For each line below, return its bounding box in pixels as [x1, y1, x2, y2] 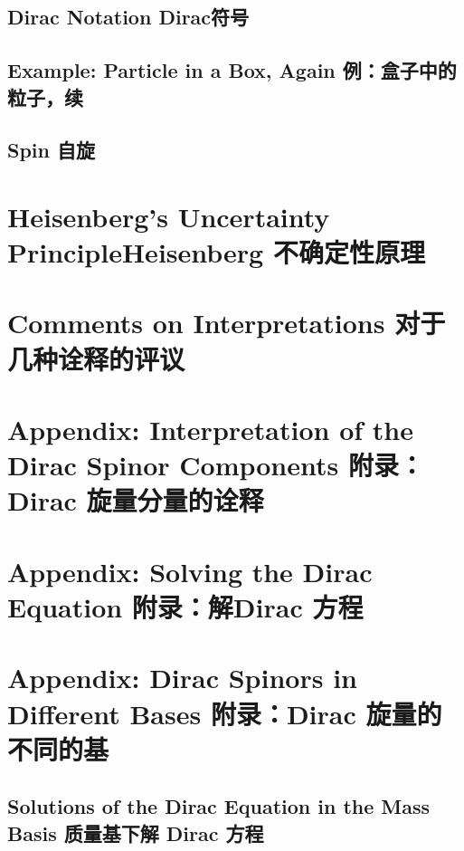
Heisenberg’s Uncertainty [7, 197, 330, 234]
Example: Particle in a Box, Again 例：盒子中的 [7, 56, 457, 84]
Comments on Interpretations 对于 [7, 304, 446, 341]
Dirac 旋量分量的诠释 [7, 482, 264, 519]
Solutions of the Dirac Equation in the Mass [7, 792, 431, 820]
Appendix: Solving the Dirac [7, 552, 373, 589]
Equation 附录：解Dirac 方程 [7, 588, 364, 625]
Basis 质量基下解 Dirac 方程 [7, 818, 264, 846]
